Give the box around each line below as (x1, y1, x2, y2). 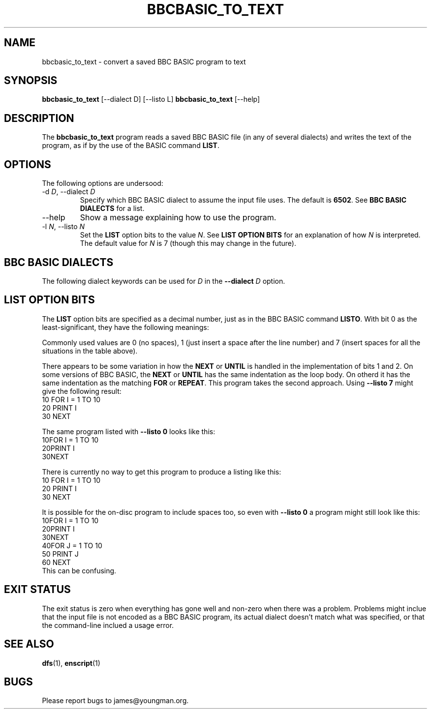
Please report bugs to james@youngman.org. (42, 696, 189, 705)
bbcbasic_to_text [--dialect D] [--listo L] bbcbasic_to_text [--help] (42, 95, 260, 104)
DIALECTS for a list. (80, 204, 145, 213)
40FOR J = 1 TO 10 (42, 541, 102, 550)
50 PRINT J (42, 549, 79, 558)
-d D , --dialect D (42, 187, 95, 196)
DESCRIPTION (4, 112, 74, 124)
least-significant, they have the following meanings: (42, 323, 209, 331)
